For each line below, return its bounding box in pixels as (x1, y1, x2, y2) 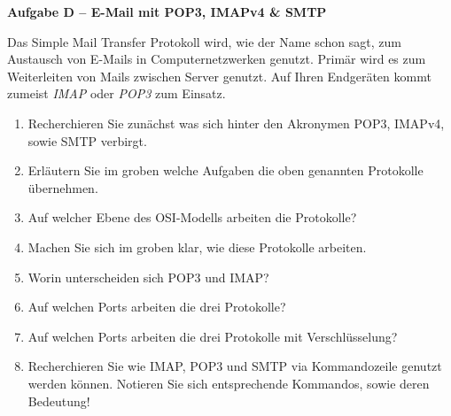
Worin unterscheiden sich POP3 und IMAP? (27, 267, 269, 286)
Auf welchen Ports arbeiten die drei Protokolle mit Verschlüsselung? (27, 327, 398, 345)
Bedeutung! (27, 391, 90, 410)
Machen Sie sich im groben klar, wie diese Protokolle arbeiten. (27, 237, 367, 256)
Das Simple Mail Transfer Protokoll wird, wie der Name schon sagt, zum (7, 32, 401, 50)
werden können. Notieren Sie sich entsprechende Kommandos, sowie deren (27, 374, 430, 392)
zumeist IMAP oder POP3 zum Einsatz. (7, 84, 226, 103)
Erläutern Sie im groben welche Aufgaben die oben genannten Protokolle (27, 161, 424, 180)
